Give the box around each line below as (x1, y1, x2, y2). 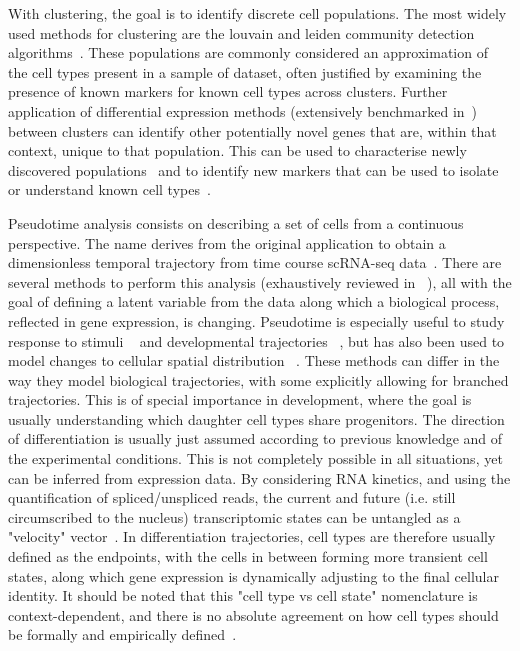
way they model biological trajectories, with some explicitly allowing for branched (8, 369, 509, 390)
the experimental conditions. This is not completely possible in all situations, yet (8, 448, 503, 469)
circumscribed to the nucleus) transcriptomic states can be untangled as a (8, 506, 461, 527)
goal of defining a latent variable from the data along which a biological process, (8, 291, 500, 312)
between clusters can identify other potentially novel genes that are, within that (8, 120, 497, 141)
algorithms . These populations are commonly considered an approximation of (8, 42, 488, 63)
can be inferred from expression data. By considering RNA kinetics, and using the (8, 467, 511, 488)
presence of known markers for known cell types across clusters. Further (8, 81, 448, 102)
